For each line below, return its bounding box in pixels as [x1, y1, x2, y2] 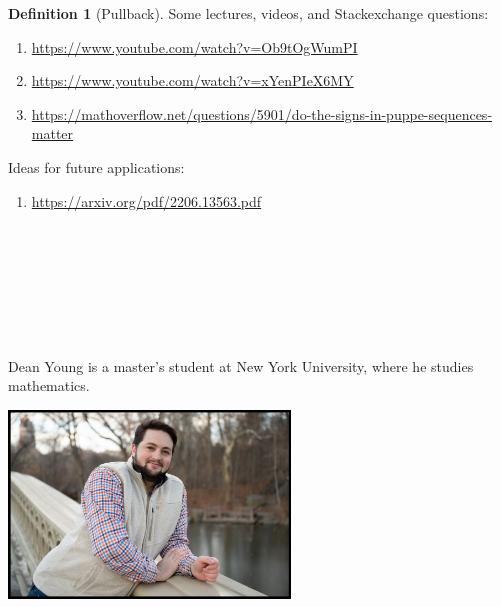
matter [31, 123, 74, 144]
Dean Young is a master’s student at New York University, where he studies [8, 355, 474, 376]
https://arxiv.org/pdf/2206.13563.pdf [31, 190, 262, 211]
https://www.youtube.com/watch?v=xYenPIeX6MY [31, 70, 354, 91]
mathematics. [8, 375, 90, 396]
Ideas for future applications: [8, 156, 185, 177]
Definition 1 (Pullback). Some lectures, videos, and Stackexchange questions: [8, 3, 489, 23]
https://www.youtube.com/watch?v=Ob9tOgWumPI [31, 36, 358, 57]
